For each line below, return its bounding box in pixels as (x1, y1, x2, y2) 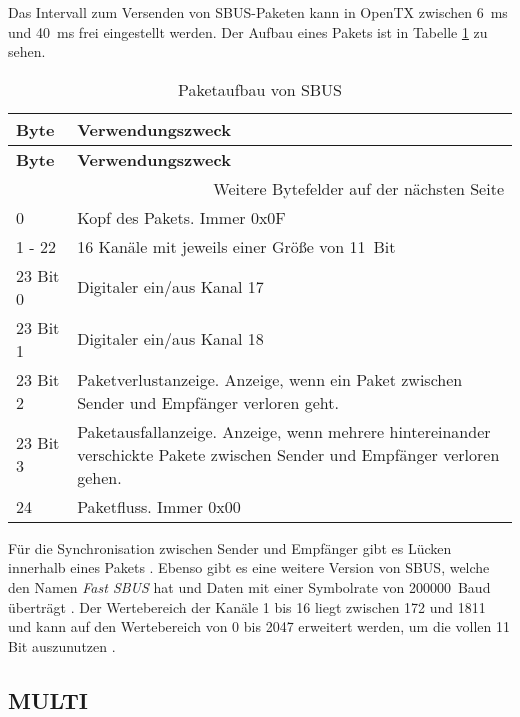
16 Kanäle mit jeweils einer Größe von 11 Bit (77, 234, 396, 258)
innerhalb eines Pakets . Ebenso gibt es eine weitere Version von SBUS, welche (8, 557, 490, 578)
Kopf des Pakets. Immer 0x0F (77, 205, 286, 229)
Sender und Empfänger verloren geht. (77, 390, 339, 414)
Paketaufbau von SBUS (177, 77, 343, 101)
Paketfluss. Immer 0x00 (77, 494, 241, 518)
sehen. (8, 41, 46, 62)
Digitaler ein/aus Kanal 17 (77, 275, 264, 299)
